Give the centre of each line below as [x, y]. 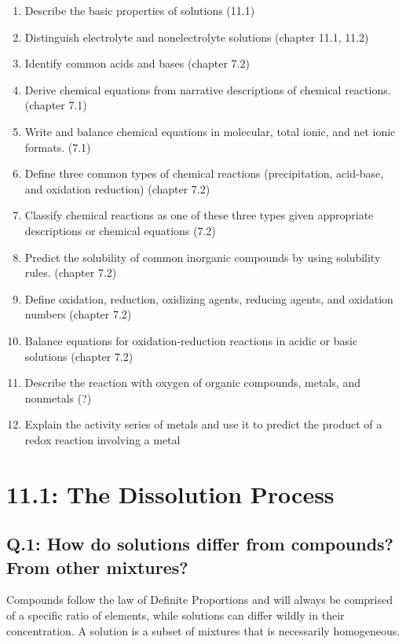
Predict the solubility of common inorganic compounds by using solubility [203, 257]
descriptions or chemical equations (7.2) [120, 230]
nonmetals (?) [58, 397]
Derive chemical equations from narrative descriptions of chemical [183, 89]
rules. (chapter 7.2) [71, 272]
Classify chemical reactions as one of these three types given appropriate [199, 215]
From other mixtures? [97, 567]
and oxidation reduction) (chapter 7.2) [117, 188]
